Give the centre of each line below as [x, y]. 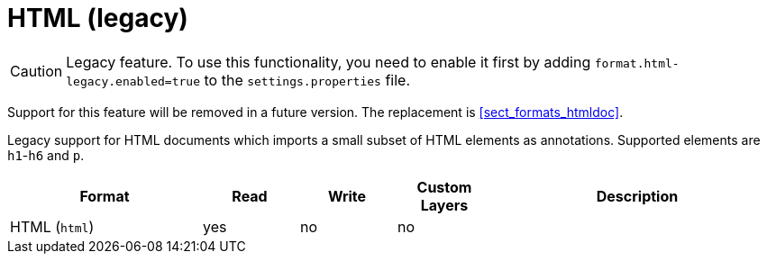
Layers [444, 205]
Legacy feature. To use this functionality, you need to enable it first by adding [329, 62]
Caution [37, 71]
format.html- [637, 63]
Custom [444, 187]
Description [637, 196]
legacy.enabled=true [133, 81]
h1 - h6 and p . [46, 155]
